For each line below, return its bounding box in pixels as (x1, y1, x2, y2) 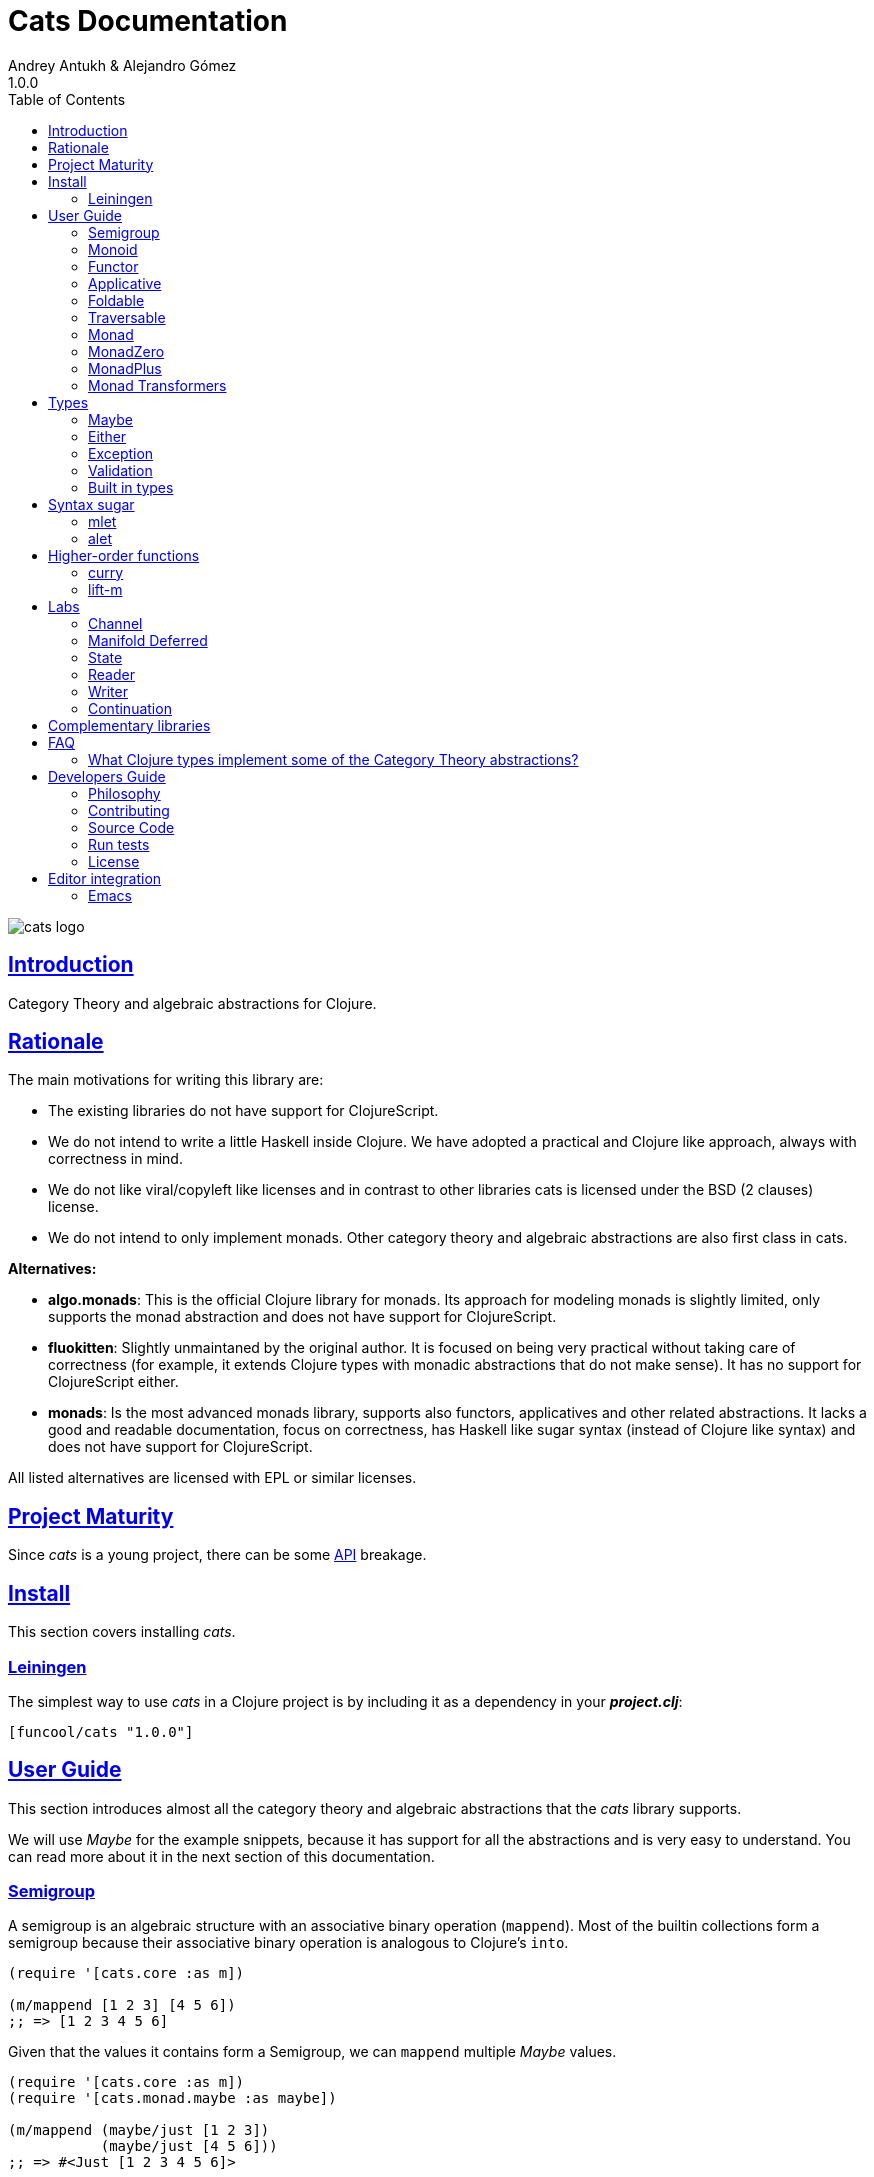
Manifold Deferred (88, 631, 208, 649)
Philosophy (88, 784, 161, 802)
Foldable (88, 291, 145, 309)
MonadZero (88, 342, 165, 360)
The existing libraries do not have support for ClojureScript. (48, 1102, 439, 1120)
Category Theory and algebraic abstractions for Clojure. (8, 994, 377, 1012)
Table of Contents (8, 90, 126, 108)
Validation (88, 461, 153, 479)
